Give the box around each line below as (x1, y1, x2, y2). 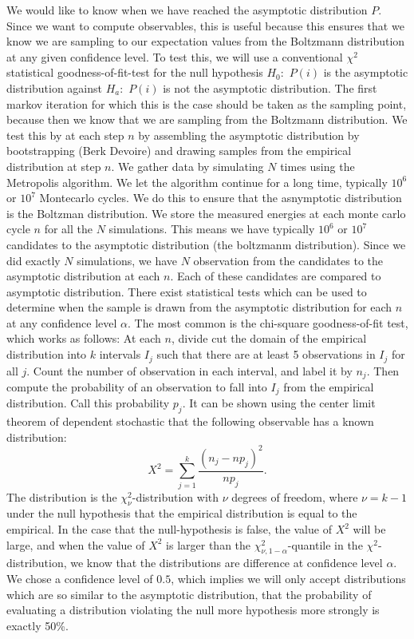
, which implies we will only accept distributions (171, 570, 406, 587)
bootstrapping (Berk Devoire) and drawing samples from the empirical (6, 142, 352, 159)
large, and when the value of (6, 536, 145, 553)
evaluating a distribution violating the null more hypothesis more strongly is (6, 601, 380, 618)
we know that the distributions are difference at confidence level (70, 554, 383, 571)
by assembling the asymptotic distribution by (138, 126, 360, 143)
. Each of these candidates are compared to (170, 268, 381, 284)
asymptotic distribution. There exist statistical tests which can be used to (6, 283, 367, 300)
